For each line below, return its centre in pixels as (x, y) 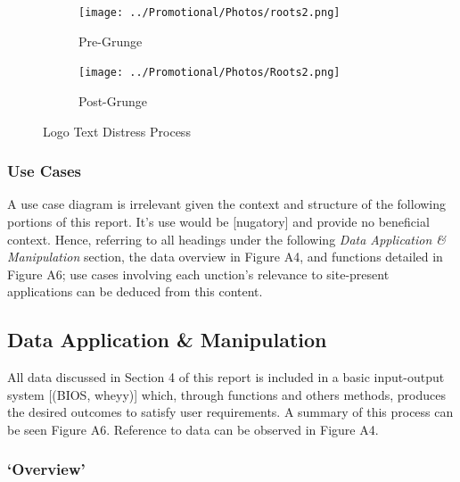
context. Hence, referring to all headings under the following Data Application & (227, 239)
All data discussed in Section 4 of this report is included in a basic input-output (226, 377)
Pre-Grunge (111, 41)
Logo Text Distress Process (117, 131)
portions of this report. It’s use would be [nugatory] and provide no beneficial (218, 221)
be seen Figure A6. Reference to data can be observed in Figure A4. (193, 429)
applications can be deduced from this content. (135, 291)
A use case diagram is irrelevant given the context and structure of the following (227, 204)
